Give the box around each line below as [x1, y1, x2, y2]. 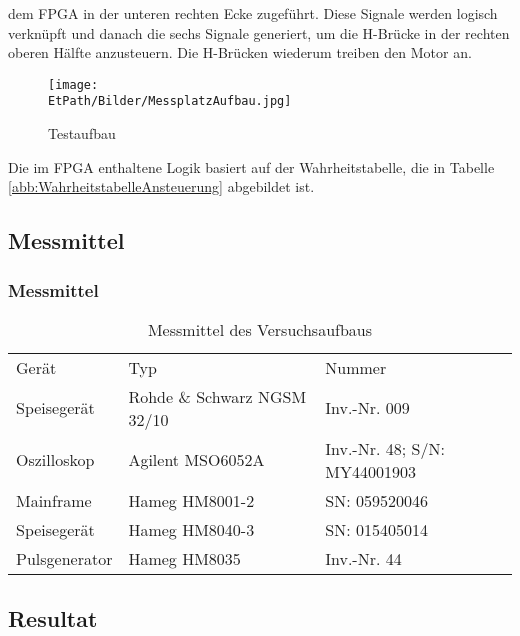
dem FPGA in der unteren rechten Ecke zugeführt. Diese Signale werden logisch [8, 3, 498, 23]
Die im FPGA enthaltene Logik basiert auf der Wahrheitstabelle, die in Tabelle [8, 156, 495, 177]
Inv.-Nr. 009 [325, 396, 410, 420]
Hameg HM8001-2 [128, 488, 255, 512]
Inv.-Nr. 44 [325, 546, 402, 570]
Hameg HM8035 [128, 546, 241, 570]
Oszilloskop [16, 448, 95, 472]
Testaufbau [48, 123, 116, 144]
